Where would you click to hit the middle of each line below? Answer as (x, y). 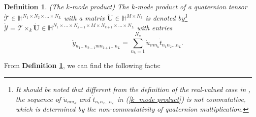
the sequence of (38, 99)
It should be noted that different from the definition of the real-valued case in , (133, 89)
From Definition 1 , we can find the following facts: (82, 65)
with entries (155, 27)
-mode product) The (99, 6)
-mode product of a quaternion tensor (191, 6)
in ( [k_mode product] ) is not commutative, (182, 99)
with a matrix (84, 18)
